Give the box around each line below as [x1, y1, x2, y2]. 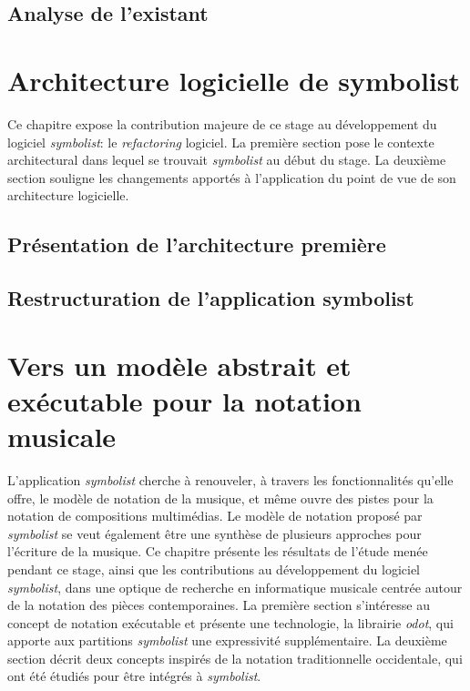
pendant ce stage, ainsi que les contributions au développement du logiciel [7, 559, 421, 578]
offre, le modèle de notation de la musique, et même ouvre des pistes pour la [7, 488, 434, 507]
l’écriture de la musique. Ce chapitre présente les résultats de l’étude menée [7, 542, 428, 561]
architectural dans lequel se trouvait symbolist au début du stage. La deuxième [7, 150, 446, 169]
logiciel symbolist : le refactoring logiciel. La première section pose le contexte [7, 132, 434, 151]
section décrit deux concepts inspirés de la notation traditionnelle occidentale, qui [7, 648, 463, 667]
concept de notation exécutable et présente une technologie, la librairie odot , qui [7, 613, 454, 632]
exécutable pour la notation [7, 381, 362, 419]
